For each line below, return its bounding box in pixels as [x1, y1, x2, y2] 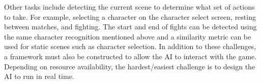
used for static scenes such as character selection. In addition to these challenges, [4, 41, 256, 52]
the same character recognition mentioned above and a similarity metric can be [4, 31, 251, 41]
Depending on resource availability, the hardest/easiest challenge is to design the [4, 61, 255, 71]
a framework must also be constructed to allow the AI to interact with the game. [4, 51, 257, 61]
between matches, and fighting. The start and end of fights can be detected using [4, 21, 257, 32]
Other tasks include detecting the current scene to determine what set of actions [4, 2, 255, 12]
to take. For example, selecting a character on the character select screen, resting [4, 11, 256, 22]
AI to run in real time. [4, 71, 74, 81]
